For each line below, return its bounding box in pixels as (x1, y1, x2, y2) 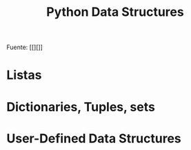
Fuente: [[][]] (6, 43, 43, 52)
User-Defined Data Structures (6, 131, 182, 146)
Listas (6, 67, 42, 83)
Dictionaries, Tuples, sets (6, 99, 156, 115)
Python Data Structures (46, 4, 184, 20)
